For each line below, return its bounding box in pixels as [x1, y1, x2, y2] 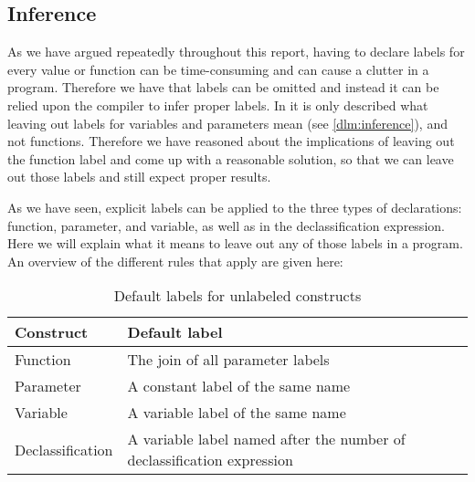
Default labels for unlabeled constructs [113, 285, 362, 307]
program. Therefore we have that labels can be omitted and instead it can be [7, 78, 439, 97]
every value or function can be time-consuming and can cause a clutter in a [7, 59, 429, 79]
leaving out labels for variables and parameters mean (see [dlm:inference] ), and [7, 113, 448, 132]
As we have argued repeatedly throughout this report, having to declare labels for [7, 42, 465, 61]
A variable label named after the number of [127, 428, 406, 450]
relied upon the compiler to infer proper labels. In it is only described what [7, 95, 428, 114]
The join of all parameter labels [127, 349, 330, 371]
